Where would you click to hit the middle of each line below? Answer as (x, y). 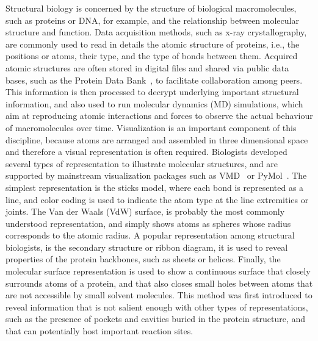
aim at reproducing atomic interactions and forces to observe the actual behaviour (159, 116)
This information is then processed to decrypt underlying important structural (152, 92)
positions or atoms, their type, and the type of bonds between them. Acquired (152, 56)
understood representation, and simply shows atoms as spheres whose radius (148, 223)
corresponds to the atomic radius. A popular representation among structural (150, 235)
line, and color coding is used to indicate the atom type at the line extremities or (157, 199)
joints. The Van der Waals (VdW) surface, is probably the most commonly (145, 211)
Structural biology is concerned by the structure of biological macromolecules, (151, 8)
